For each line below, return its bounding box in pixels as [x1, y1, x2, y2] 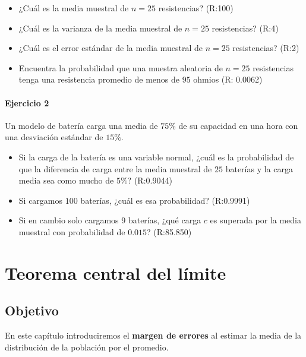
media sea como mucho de [18, 174, 114, 187]
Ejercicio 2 [5, 96, 49, 109]
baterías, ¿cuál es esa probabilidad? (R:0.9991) [80, 194, 250, 206]
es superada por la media [210, 214, 302, 226]
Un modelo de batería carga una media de [5, 119, 158, 131]
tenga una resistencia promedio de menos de [18, 73, 179, 86]
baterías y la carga [225, 162, 293, 175]
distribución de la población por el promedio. [5, 340, 169, 353]
